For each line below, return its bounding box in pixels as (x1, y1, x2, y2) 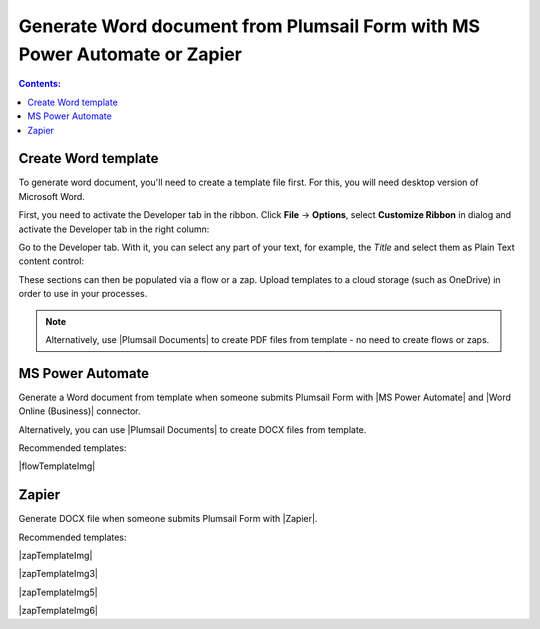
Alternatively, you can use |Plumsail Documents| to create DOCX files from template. (18, 423, 367, 435)
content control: (18, 255, 85, 267)
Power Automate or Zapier (18, 43, 242, 65)
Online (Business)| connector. (18, 405, 141, 417)
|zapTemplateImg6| (18, 605, 99, 617)
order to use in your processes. (18, 288, 148, 300)
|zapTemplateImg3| (18, 568, 99, 580)
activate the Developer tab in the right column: (18, 223, 210, 235)
